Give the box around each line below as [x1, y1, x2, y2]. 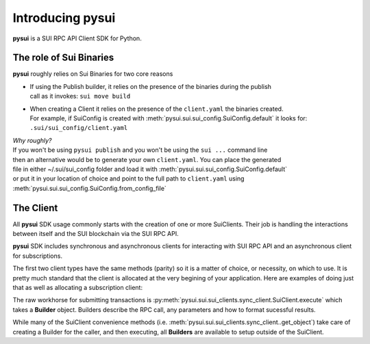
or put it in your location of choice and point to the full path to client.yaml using [12, 174, 245, 183]
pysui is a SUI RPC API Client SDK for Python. [12, 34, 142, 42]
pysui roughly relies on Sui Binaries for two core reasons [12, 70, 173, 78]
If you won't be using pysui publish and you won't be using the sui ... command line [12, 146, 268, 154]
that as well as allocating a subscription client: [12, 284, 143, 291]
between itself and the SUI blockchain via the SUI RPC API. [12, 230, 179, 238]
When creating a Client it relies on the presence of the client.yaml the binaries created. [29, 105, 284, 113]
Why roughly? [12, 136, 52, 144]
